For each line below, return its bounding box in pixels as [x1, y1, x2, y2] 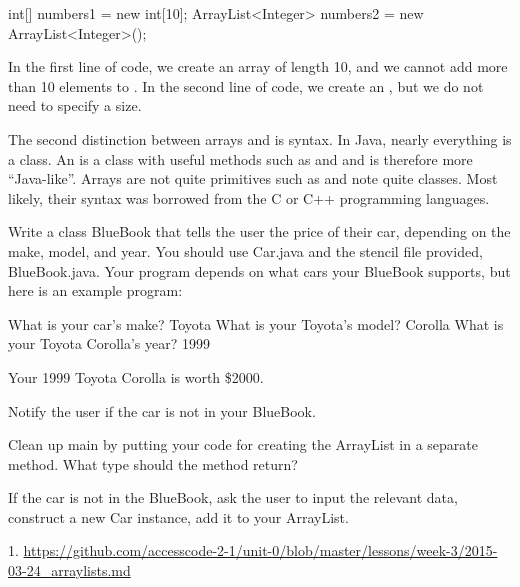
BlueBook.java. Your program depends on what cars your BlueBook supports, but [8, 260, 511, 281]
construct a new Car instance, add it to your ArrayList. [8, 506, 349, 527]
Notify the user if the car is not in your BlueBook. [8, 400, 316, 421]
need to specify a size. [8, 95, 142, 116]
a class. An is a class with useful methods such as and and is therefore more [8, 148, 473, 169]
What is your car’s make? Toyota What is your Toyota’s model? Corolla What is [8, 313, 504, 334]
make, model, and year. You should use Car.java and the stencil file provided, [8, 240, 483, 261]
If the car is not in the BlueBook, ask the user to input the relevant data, [8, 487, 458, 508]
